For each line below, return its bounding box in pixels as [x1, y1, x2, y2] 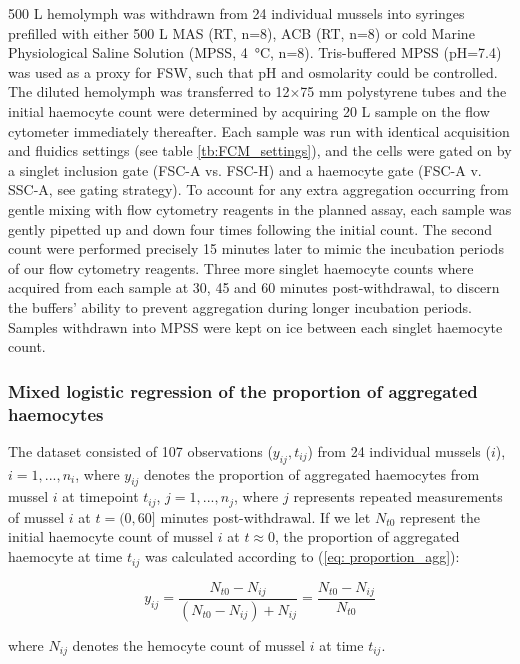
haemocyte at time [8, 546, 123, 567]
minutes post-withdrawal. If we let [160, 506, 371, 527]
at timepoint [62, 486, 139, 507]
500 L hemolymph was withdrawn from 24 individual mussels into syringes [8, 3, 465, 23]
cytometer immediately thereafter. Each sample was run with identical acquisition [8, 120, 510, 141]
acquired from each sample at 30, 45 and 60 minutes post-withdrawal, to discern [8, 277, 500, 298]
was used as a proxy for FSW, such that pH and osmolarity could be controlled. [8, 61, 498, 82]
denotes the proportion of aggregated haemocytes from [144, 463, 480, 484]
